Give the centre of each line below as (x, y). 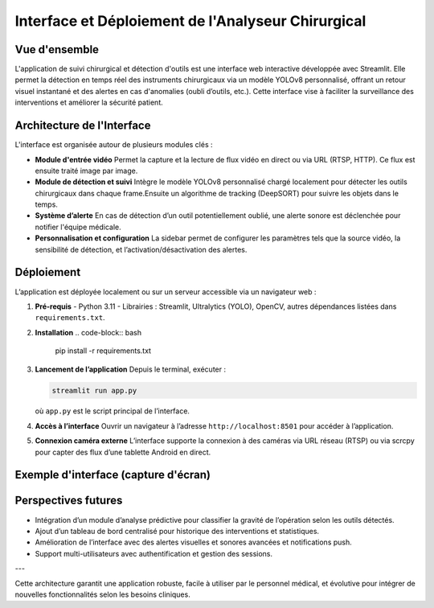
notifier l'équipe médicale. (78, 227)
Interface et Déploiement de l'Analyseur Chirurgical (190, 21)
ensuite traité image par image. (86, 170)
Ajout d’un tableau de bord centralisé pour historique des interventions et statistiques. (177, 531)
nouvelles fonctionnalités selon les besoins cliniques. (102, 594)
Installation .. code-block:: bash (88, 332)
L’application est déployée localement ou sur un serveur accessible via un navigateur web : (166, 292)
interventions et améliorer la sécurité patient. (89, 103)
